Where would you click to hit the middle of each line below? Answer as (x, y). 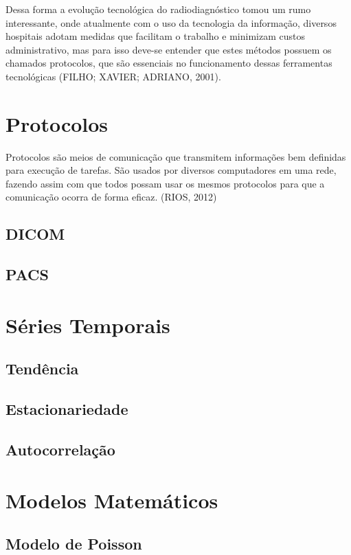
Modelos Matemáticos (112, 500)
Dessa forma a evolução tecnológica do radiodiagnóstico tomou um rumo (158, 9)
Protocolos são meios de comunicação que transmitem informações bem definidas (176, 156)
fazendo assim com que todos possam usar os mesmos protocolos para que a (165, 183)
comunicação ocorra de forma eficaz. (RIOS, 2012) (111, 197)
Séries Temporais (88, 325)
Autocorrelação (60, 449)
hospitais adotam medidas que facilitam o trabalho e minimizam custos (155, 36)
